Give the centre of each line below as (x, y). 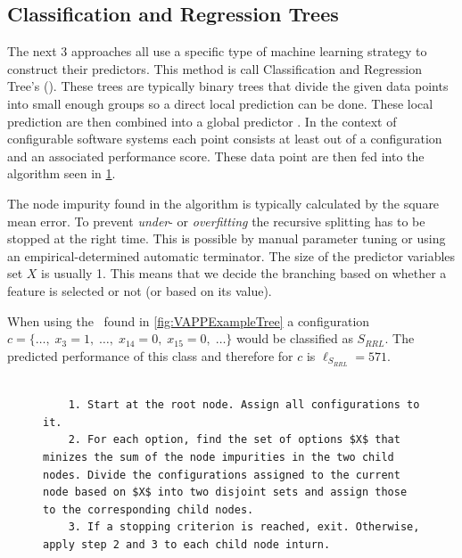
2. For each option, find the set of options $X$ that (234, 440)
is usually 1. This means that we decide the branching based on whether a (244, 273)
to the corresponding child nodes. (148, 509)
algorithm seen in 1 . (62, 173)
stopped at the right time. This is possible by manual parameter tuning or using (227, 238)
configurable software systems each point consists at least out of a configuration (225, 139)
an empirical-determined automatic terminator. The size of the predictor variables (231, 255)
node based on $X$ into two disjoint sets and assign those (225, 492)
